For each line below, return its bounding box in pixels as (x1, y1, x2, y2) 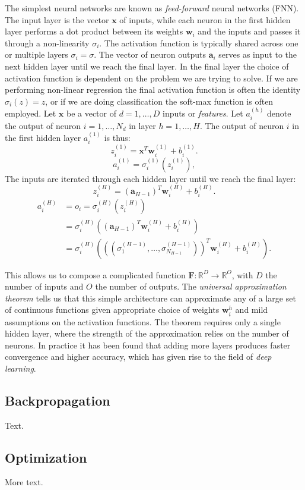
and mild (235, 303, 268, 316)
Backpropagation (5, 391, 110, 409)
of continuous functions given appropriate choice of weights (5, 303, 220, 316)
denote (267, 107, 291, 120)
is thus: (104, 131, 131, 143)
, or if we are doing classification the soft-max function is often (45, 95, 274, 107)
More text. (5, 476, 43, 488)
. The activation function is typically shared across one (99, 36, 298, 49)
